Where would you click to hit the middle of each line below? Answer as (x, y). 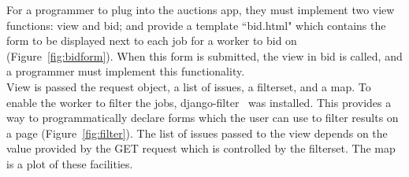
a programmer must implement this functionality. (126, 71)
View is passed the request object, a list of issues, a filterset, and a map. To (189, 86)
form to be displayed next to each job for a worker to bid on (152, 41)
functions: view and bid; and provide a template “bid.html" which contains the (196, 25)
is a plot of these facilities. (70, 163)
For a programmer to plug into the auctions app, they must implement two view (201, 9)
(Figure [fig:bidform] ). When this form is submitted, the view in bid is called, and (204, 55)
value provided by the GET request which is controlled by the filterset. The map (201, 148)
